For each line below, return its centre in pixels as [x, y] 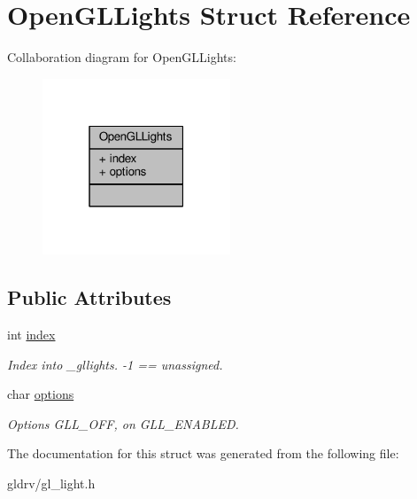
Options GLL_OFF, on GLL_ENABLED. [123, 423]
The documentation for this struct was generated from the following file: [203, 453]
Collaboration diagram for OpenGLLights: [122, 57]
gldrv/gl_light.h [51, 483]
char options [41, 394]
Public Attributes [89, 297]
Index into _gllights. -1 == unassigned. [115, 364]
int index [31, 335]
